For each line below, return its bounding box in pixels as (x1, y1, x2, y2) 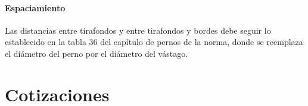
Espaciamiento (5, 1, 66, 14)
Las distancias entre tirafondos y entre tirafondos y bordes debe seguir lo (5, 24, 271, 36)
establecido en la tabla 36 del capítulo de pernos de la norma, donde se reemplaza (5, 36, 303, 48)
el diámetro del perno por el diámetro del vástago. (5, 47, 188, 59)
